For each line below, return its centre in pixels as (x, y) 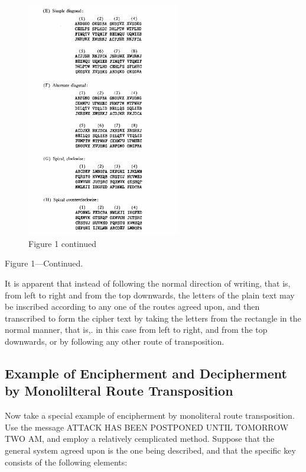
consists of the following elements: (66, 462)
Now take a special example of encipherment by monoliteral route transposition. (150, 415)
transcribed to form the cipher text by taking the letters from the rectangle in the (153, 318)
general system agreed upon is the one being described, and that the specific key (150, 450)
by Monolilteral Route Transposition (119, 391)
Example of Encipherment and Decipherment (146, 373)
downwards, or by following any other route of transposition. (115, 341)
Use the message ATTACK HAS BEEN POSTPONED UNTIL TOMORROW (147, 427)
